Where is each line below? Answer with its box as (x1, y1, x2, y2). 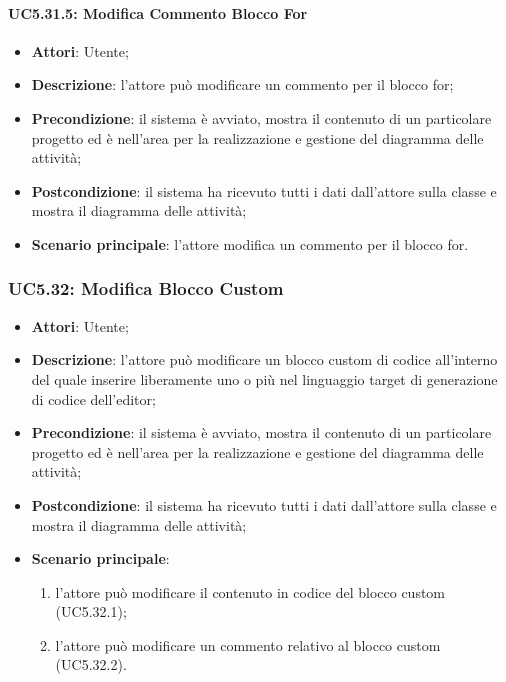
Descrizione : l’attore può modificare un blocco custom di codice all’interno (31, 349, 498, 370)
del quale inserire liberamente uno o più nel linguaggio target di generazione (31, 368, 498, 389)
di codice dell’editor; (31, 388, 156, 409)
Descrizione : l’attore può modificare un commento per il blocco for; (31, 74, 454, 95)
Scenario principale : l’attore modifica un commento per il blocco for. (31, 233, 469, 254)
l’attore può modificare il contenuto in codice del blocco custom (55, 581, 446, 602)
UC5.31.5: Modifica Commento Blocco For (8, 2, 308, 23)
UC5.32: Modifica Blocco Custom (8, 276, 284, 301)
